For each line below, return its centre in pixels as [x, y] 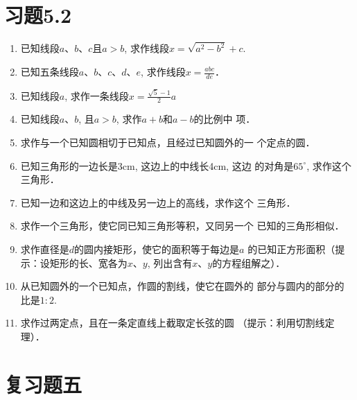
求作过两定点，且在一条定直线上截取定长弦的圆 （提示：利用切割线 [173, 323]
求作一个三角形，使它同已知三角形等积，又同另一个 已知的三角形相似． [182, 226]
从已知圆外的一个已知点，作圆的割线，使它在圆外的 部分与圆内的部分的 [182, 286]
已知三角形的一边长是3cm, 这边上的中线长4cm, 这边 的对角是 [157, 165]
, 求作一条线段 [97, 95]
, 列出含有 [170, 262]
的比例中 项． [225, 119]
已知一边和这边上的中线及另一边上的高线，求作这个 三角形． [158, 202]
